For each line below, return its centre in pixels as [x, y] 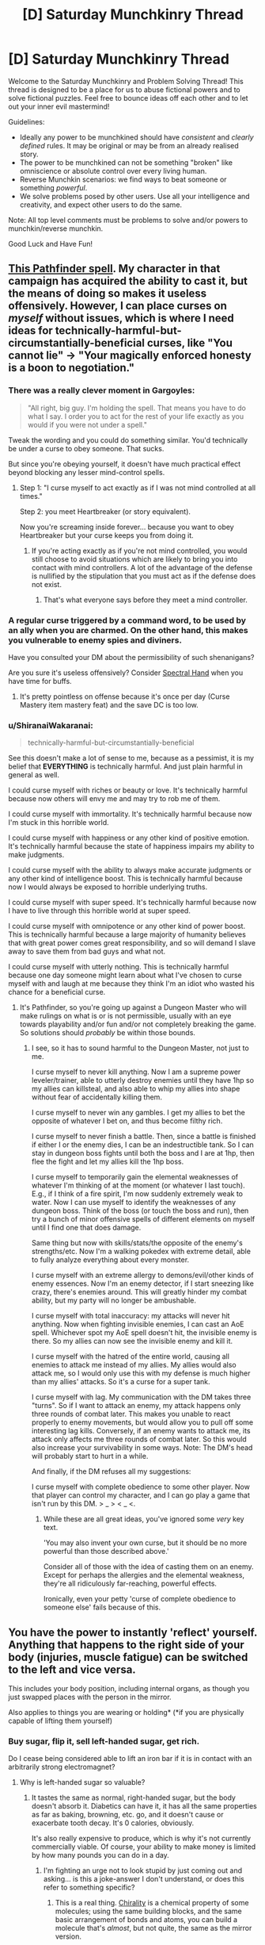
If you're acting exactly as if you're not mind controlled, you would [139, 551]
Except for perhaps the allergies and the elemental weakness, [144, 1575]
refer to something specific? [89, 1887]
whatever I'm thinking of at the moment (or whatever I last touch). [138, 1185]
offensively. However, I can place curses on [117, 306]
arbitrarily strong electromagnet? [62, 1767]
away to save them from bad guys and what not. [87, 951]
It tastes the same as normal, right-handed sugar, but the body [133, 1797]
